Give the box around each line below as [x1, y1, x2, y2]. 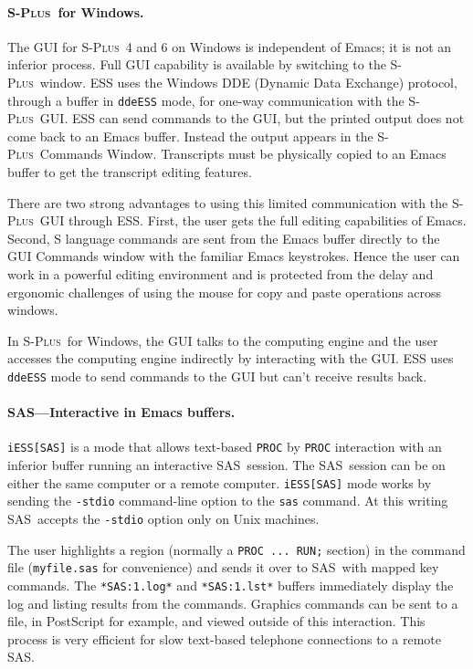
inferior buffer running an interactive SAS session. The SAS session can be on [7, 455, 446, 475]
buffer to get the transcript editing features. [7, 162, 252, 182]
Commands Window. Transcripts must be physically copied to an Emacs [39, 144, 447, 163]
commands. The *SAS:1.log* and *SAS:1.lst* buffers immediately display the [7, 575, 454, 594]
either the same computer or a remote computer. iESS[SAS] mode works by [7, 473, 432, 492]
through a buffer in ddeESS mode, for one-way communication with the [7, 90, 405, 110]
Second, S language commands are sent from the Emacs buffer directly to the [7, 228, 440, 247]
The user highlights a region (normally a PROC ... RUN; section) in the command [7, 539, 466, 559]
